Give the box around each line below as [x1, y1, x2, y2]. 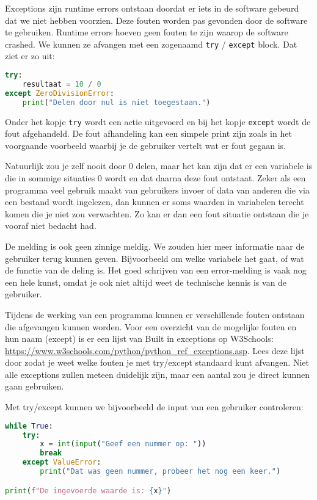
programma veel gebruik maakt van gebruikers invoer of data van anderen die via [5, 183, 310, 196]
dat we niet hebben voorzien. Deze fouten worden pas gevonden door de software [5, 13, 308, 26]
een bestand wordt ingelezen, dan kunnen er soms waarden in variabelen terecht [5, 195, 304, 208]
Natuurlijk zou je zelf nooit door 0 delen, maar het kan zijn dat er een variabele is [5, 159, 313, 172]
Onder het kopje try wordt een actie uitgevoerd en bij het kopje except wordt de [5, 115, 311, 128]
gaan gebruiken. [5, 380, 64, 393]
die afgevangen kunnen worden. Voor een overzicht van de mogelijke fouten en [5, 320, 297, 333]
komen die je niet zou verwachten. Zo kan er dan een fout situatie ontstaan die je [5, 207, 309, 220]
